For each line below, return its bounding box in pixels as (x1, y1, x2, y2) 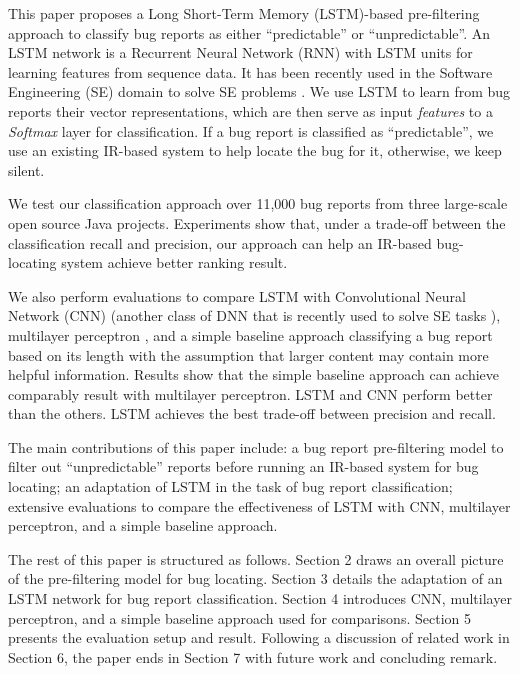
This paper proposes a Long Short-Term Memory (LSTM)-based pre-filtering (8, 3, 480, 23)
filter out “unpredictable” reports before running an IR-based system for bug (8, 456, 479, 477)
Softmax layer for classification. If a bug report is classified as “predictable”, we (8, 120, 494, 141)
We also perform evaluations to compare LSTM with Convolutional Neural (8, 285, 466, 306)
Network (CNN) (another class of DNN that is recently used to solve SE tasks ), (8, 305, 501, 326)
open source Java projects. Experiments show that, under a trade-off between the (8, 212, 506, 233)
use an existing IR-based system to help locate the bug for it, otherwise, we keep (8, 140, 502, 161)
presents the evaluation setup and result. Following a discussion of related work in (8, 627, 510, 648)
